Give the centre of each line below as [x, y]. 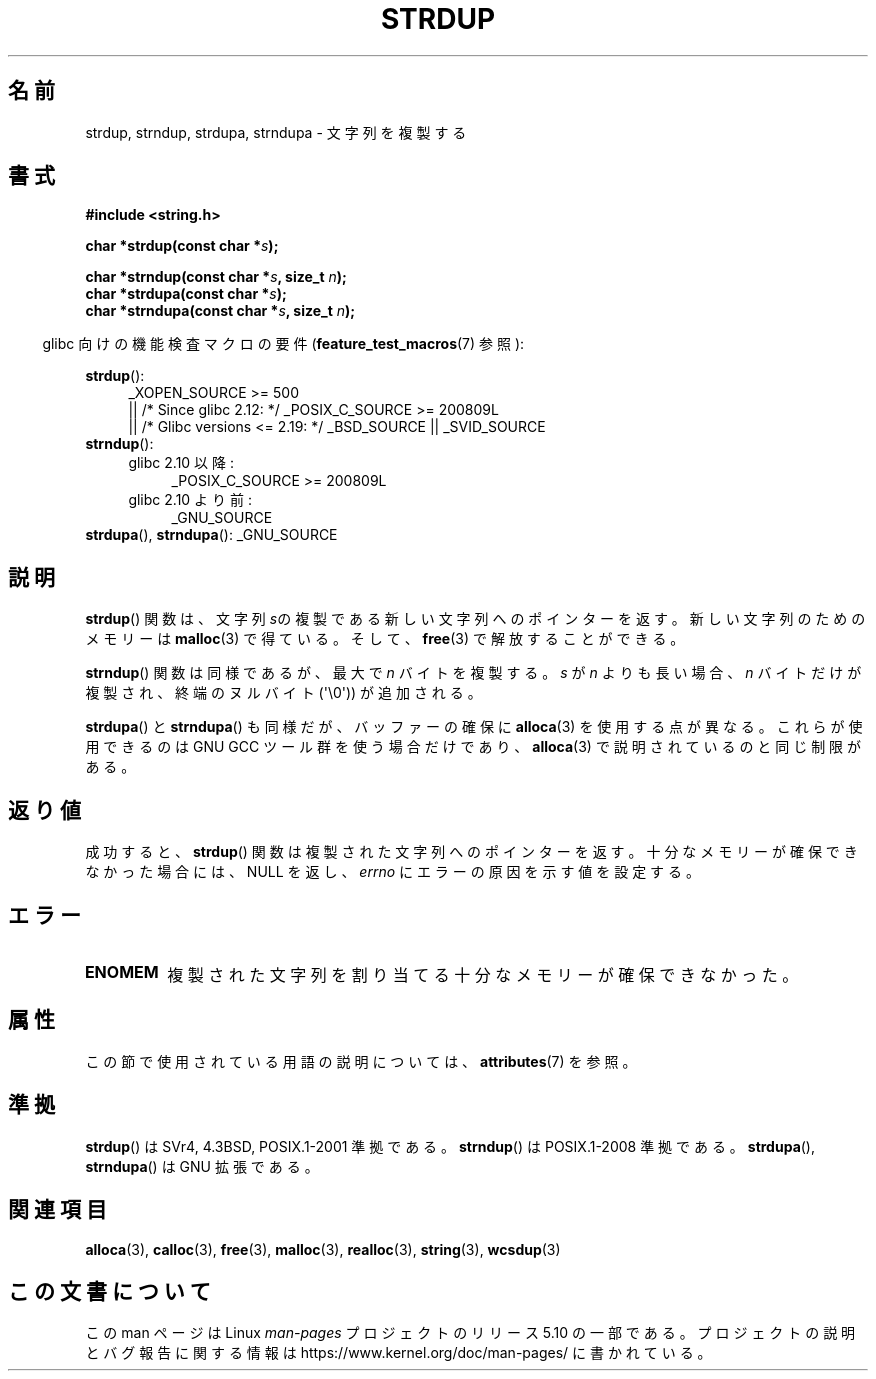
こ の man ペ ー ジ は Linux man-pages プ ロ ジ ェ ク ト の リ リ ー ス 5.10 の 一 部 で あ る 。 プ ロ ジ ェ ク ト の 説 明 [470, 1333]
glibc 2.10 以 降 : [181, 463]
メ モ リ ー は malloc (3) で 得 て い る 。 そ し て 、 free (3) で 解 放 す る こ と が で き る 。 [385, 639]
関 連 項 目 [57, 1210]
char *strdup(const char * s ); [182, 246]
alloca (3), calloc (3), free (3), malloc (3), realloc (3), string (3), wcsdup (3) [323, 1249]
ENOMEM [121, 971]
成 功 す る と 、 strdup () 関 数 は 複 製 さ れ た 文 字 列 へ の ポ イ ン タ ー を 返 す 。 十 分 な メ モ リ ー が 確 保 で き [471, 852]
